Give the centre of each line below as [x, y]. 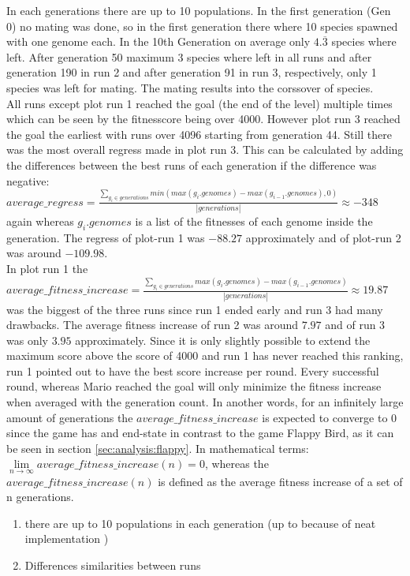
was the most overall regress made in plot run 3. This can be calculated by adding [205, 150]
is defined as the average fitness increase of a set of [280, 481]
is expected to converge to [325, 417]
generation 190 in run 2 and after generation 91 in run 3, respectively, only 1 [192, 72]
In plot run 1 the [47, 269]
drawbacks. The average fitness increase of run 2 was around [152, 325]
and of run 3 [355, 325]
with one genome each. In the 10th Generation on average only [158, 41]
